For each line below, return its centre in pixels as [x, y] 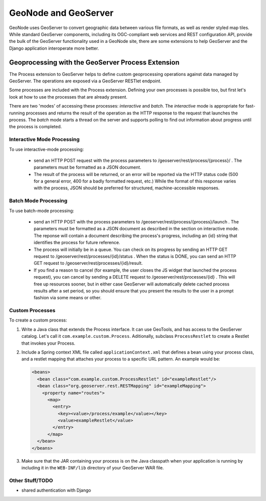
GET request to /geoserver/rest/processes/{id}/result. [88, 263]
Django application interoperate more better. [54, 48]
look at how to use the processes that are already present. [68, 97]
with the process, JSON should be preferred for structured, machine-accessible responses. [127, 188]
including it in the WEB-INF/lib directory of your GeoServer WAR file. [93, 468]
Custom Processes [32, 311]
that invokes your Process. [49, 343]
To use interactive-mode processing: [47, 149]
